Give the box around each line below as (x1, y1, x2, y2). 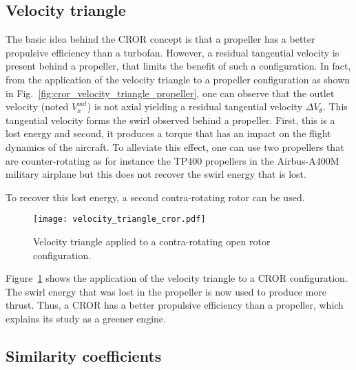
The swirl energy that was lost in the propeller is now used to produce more (6, 284, 327, 298)
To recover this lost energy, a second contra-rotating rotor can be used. (6, 189, 305, 204)
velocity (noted (6, 99, 69, 114)
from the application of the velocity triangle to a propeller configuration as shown (6, 72, 350, 86)
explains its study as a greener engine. (6, 311, 166, 325)
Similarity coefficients (6, 345, 162, 366)
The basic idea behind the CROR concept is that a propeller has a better (6, 32, 315, 46)
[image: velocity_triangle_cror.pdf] (33, 214, 206, 225)
